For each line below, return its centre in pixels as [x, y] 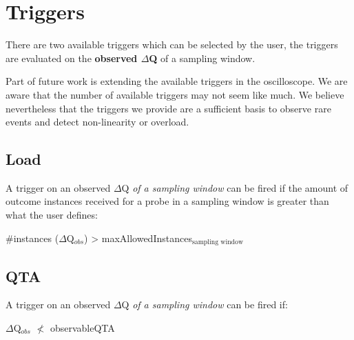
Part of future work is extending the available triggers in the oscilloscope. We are [177, 81]
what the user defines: [52, 215]
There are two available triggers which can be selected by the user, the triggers [172, 44]
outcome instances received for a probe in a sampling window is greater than [167, 201]
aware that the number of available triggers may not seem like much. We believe [175, 94]
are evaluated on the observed [72, 58]
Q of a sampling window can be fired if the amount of [235, 187]
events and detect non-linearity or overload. [97, 122]
